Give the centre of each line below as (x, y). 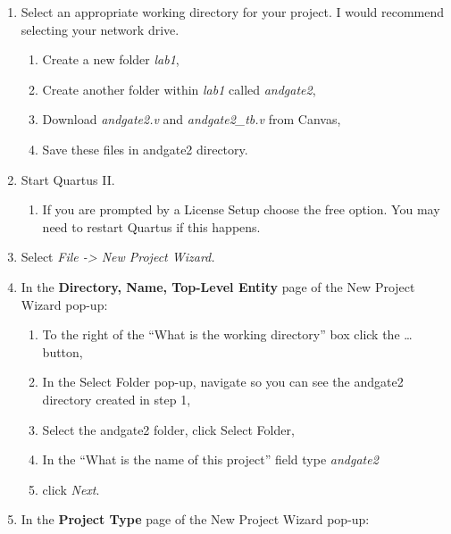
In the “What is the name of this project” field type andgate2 (210, 459)
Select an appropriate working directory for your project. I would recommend (233, 12)
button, (63, 351)
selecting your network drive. (100, 29)
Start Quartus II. (68, 179)
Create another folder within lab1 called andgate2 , (179, 89)
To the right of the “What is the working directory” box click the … (227, 334)
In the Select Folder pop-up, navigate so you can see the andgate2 (223, 382)
